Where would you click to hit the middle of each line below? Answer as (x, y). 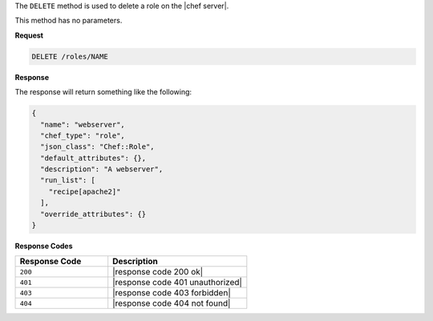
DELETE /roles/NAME (70, 56)
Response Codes (44, 246)
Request (29, 35)
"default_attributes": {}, (93, 158)
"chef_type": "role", (83, 135)
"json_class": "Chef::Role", (98, 147)
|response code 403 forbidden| (172, 293)
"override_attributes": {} (93, 214)
